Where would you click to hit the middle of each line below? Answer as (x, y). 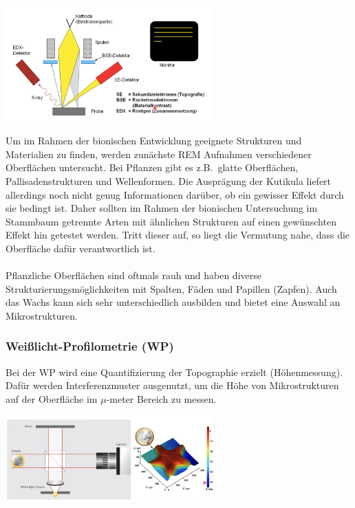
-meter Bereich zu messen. (161, 398)
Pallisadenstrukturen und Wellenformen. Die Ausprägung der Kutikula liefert (169, 180)
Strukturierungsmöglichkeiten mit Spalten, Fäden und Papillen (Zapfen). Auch (171, 288)
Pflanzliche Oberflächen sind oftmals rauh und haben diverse (133, 275)
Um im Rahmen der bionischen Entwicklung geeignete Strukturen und (154, 141)
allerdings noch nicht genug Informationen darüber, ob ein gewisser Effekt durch (175, 194)
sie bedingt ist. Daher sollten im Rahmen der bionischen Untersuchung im (162, 208)
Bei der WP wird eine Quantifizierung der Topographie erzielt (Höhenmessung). (174, 372)
